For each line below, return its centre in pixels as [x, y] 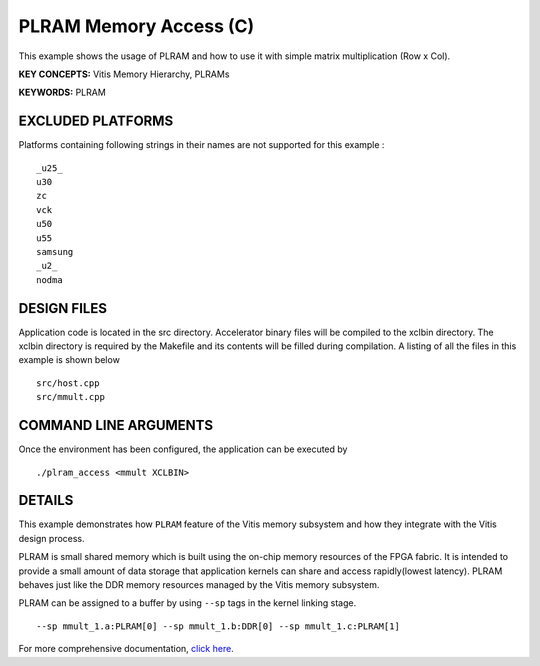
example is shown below [69, 360]
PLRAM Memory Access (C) [136, 26]
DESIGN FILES [62, 308]
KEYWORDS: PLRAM [62, 92]
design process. [51, 538]
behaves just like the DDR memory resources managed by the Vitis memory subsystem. [199, 584]
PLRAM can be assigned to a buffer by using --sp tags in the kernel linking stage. [187, 603]
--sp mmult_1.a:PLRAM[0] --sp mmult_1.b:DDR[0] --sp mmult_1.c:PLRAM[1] [218, 626]
